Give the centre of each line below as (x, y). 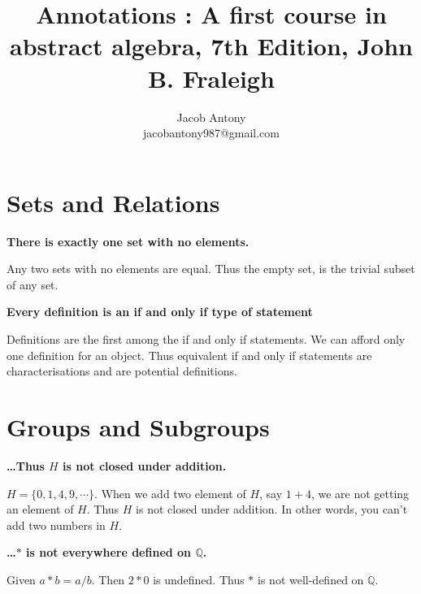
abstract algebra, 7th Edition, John (211, 46)
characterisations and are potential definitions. (122, 371)
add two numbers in (56, 525)
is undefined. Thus (199, 579)
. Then (108, 579)
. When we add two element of (170, 493)
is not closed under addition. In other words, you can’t (272, 509)
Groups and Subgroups (138, 426)
